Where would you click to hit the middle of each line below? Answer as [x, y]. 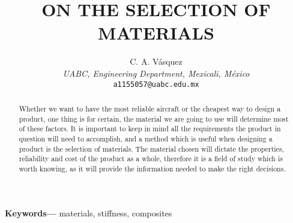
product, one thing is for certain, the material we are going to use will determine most [154, 118]
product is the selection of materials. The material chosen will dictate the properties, [151, 148]
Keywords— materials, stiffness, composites [89, 213]
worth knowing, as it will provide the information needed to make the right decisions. [152, 168]
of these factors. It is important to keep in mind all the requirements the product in [150, 129]
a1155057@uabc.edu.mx [156, 84]
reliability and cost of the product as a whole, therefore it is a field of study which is [151, 159]
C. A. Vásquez [156, 61]
